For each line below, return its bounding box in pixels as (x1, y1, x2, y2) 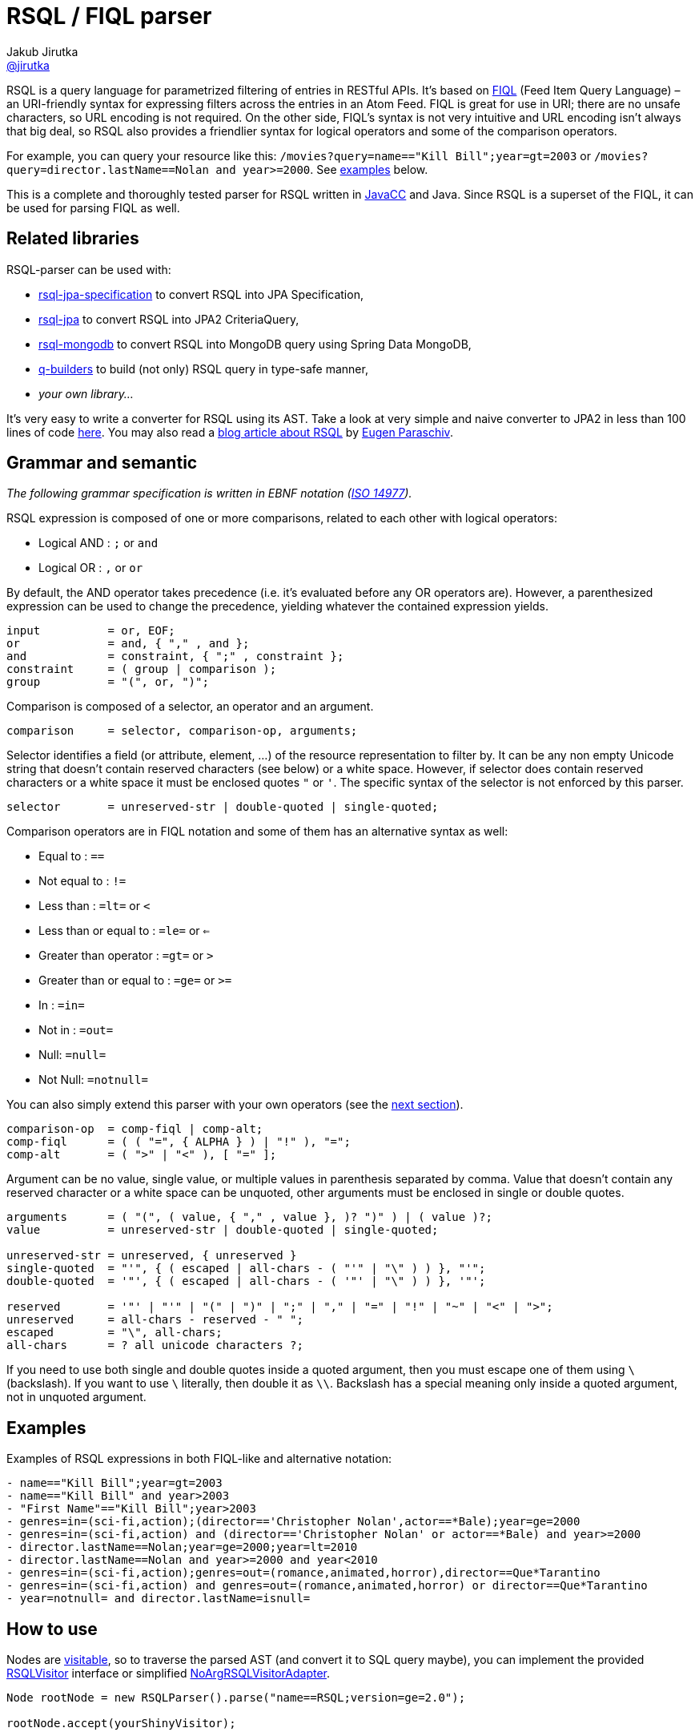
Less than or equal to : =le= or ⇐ (38, 924, 210, 938)
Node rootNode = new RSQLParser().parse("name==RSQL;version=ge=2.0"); (6, 1691, 466, 1705)
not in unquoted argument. (6, 1390, 147, 1404)
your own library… (38, 386, 134, 401)
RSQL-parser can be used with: (6, 262, 171, 276)
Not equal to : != (38, 874, 127, 888)
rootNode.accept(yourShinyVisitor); (6, 1717, 236, 1730)
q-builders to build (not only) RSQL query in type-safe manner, (38, 361, 368, 376)
